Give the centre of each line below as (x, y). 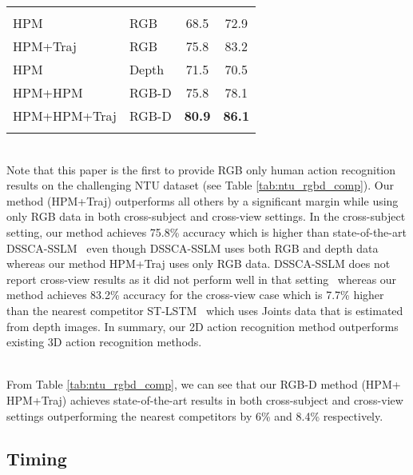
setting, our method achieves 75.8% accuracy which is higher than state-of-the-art (206, 232)
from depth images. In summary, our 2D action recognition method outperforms (203, 326)
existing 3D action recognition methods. (104, 342)
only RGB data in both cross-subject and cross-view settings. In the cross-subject (206, 216)
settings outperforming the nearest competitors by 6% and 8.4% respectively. (195, 415)
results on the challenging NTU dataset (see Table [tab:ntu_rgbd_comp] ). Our (201, 185)
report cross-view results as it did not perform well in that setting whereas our (202, 279)
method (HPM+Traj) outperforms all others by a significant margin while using (203, 200)
